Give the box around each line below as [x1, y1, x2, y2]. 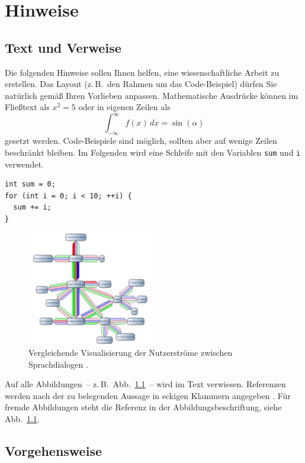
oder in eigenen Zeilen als [78, 101, 171, 113]
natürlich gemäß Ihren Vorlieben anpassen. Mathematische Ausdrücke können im [5, 89, 298, 101]
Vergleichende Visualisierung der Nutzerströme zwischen [28, 346, 233, 359]
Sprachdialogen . [28, 358, 88, 370]
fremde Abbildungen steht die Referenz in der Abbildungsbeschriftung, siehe [5, 401, 282, 413]
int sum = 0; [5, 180, 56, 189]
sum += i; [13, 203, 52, 212]
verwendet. [5, 157, 44, 170]
